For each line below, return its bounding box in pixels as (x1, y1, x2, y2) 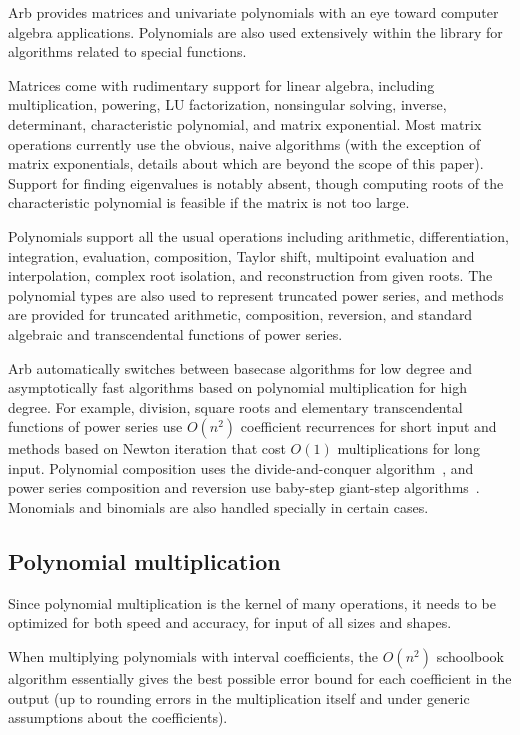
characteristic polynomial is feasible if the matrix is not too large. (8, 192, 410, 213)
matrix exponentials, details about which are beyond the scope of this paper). (8, 153, 484, 174)
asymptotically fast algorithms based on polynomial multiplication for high (8, 377, 467, 398)
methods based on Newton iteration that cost (8, 438, 286, 459)
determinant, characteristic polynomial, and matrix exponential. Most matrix (8, 113, 482, 134)
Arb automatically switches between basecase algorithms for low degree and (8, 357, 473, 378)
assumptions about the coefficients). (8, 707, 228, 728)
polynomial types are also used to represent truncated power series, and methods (8, 284, 504, 305)
